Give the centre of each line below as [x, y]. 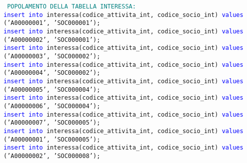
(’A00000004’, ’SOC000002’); [52, 73]
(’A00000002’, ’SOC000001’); [52, 40]
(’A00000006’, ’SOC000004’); [52, 106]
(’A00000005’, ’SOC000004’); [52, 89]
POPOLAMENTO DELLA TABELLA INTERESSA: [71, 6]
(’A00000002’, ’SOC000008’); [52, 156]
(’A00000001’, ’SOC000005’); [52, 139]
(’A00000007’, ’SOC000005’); [52, 123]
